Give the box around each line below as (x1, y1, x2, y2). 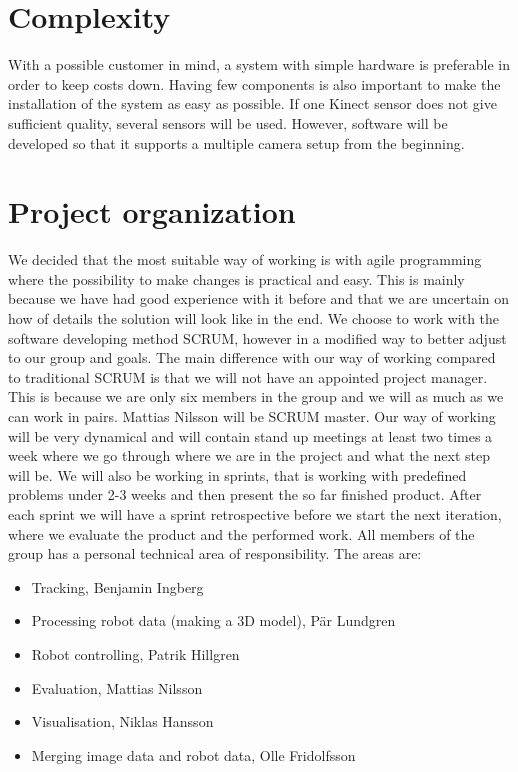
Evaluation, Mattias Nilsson (31, 677, 203, 698)
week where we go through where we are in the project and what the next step (8, 445, 491, 466)
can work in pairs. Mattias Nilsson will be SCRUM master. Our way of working (8, 405, 496, 426)
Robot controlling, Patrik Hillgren (31, 643, 240, 664)
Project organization (8, 191, 296, 232)
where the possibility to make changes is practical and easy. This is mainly (8, 268, 465, 289)
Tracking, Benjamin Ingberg (31, 576, 204, 597)
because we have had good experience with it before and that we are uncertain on (8, 288, 510, 309)
